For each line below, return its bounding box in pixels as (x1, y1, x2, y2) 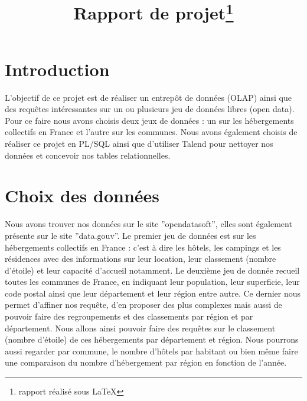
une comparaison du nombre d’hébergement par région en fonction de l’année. (5, 356, 287, 369)
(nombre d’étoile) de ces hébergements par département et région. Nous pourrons (5, 333, 299, 346)
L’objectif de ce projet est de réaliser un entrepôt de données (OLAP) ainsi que (5, 91, 292, 103)
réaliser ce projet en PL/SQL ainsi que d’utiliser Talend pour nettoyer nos (5, 137, 273, 150)
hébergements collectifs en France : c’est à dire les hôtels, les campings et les (5, 241, 281, 253)
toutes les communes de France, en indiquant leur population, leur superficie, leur (5, 275, 300, 288)
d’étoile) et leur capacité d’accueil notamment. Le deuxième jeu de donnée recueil (5, 264, 300, 276)
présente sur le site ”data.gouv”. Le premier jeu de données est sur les (5, 229, 256, 241)
